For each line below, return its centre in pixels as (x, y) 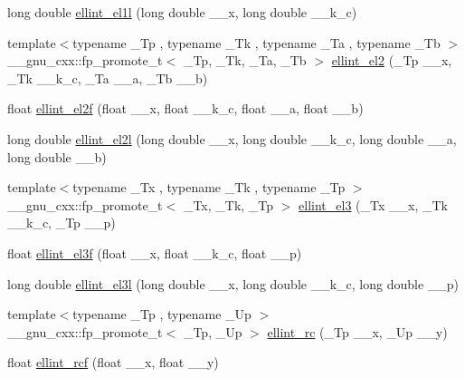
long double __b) (57, 156)
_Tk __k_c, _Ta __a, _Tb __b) (108, 78)
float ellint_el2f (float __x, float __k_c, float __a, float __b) (185, 108)
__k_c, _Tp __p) (62, 223)
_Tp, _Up (213, 331)
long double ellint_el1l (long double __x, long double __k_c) (182, 12)
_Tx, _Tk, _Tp (228, 204)
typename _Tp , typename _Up (162, 314)
